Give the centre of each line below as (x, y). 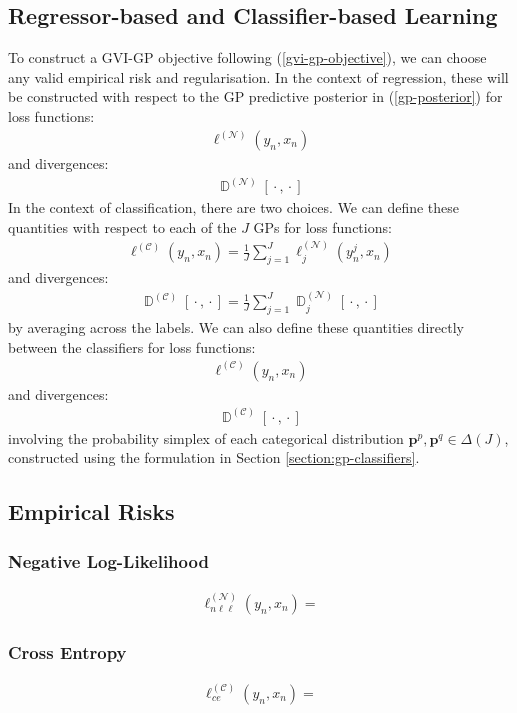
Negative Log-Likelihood (108, 560)
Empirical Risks (91, 511)
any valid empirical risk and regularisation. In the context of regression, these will (258, 76)
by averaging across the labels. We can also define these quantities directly (236, 327)
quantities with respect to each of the (122, 226)
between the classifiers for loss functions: (132, 346)
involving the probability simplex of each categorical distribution (206, 437)
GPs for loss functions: (322, 226)
